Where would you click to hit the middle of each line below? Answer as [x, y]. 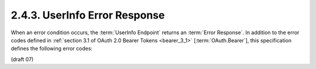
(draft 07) [22, 59]
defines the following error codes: [52, 49]
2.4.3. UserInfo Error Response [88, 15]
